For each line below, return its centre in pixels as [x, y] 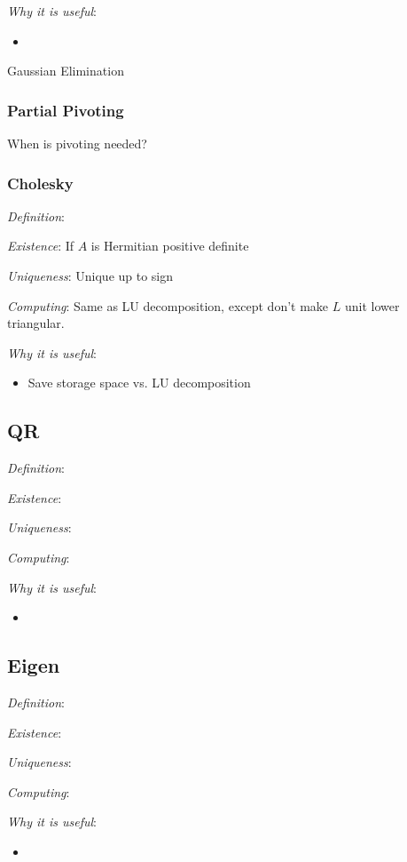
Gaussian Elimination [66, 71]
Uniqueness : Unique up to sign [90, 275]
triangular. [36, 323]
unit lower [372, 305]
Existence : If [41, 246]
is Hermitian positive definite [170, 246]
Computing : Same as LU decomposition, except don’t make [168, 305]
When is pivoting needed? [77, 143]
